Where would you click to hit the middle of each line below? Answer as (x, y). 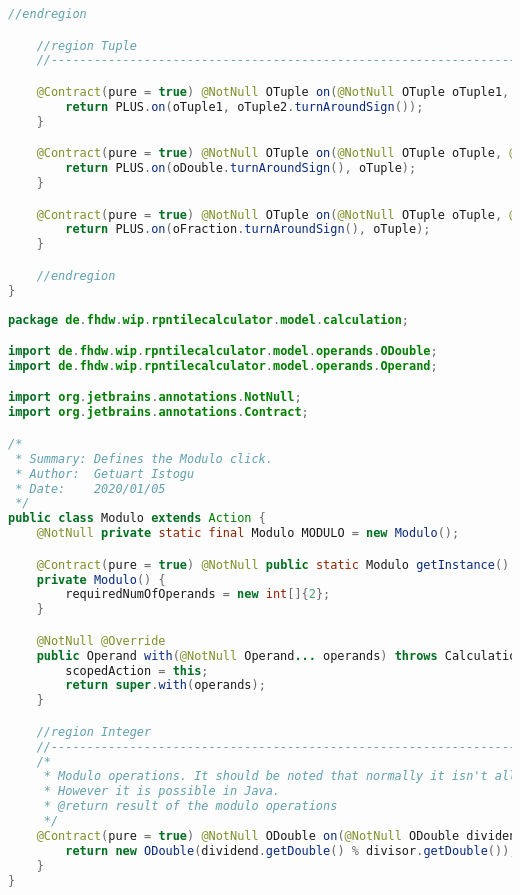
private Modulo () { (101, 579)
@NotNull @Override (101, 640)
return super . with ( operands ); (165, 685)
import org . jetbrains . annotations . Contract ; (158, 412)
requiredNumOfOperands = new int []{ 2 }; (198, 594)
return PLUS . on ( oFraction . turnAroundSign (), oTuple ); (248, 229)
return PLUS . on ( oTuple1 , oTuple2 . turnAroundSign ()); (244, 106)
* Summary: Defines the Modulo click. (144, 458)
